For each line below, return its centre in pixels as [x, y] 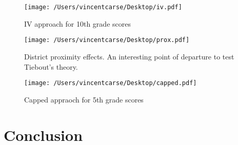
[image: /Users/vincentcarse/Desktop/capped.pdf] [111, 83]
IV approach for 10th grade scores [77, 23]
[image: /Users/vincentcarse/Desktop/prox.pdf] [107, 40]
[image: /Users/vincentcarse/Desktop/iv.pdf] [103, 7]
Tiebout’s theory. [51, 66]
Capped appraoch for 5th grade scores [84, 99]
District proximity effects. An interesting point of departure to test [129, 56]
